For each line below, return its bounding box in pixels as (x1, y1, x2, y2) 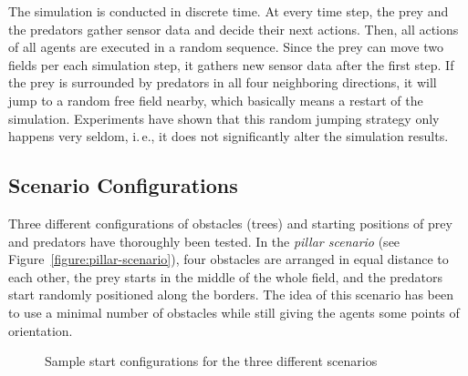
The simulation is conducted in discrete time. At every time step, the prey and (8, 2, 449, 20)
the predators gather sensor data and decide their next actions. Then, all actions (8, 19, 459, 38)
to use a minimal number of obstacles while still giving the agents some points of (8, 302, 460, 321)
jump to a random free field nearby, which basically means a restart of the (8, 90, 423, 109)
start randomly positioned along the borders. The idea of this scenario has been (8, 285, 453, 304)
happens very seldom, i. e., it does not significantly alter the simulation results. (8, 127, 449, 146)
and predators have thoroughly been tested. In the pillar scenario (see (8, 231, 400, 250)
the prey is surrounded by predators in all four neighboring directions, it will (8, 73, 437, 92)
